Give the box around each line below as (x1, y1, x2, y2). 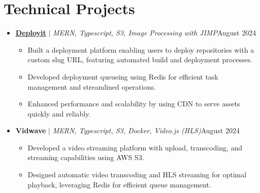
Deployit (15, 27, 46, 38)
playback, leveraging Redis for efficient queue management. (27, 179, 211, 189)
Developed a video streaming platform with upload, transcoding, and (27, 142, 243, 152)
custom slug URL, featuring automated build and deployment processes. (27, 54, 253, 65)
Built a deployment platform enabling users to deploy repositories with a (27, 44, 254, 55)
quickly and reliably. (27, 108, 91, 119)
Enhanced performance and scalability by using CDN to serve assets (27, 98, 240, 109)
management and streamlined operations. (27, 81, 156, 92)
